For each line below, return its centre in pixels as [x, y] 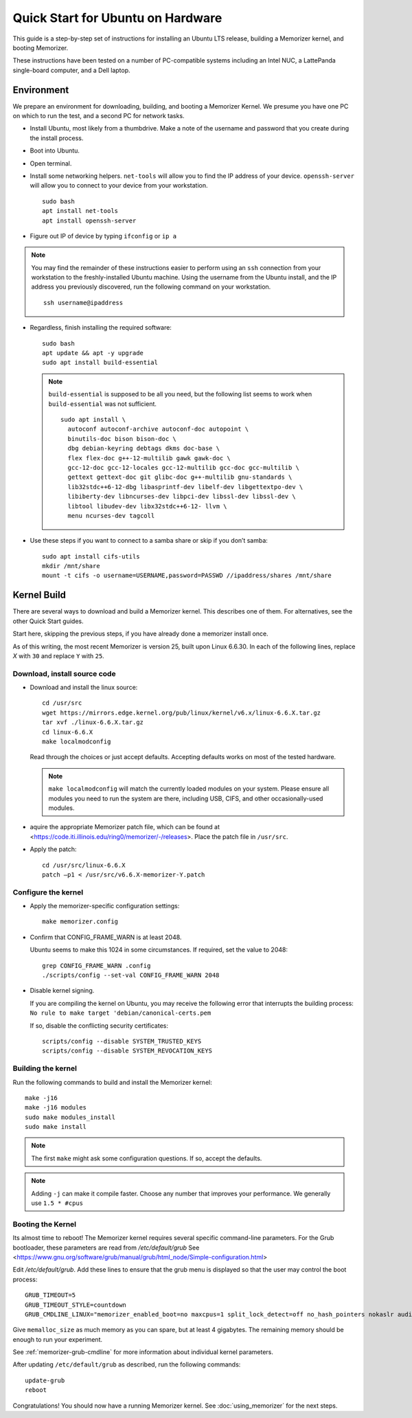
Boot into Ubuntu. [55, 150]
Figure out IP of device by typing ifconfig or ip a [103, 236]
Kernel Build [39, 595]
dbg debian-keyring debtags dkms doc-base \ [144, 449]
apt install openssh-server [89, 221]
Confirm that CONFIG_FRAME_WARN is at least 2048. [106, 937]
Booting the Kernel [45, 1224]
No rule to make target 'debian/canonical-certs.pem [121, 1013]
